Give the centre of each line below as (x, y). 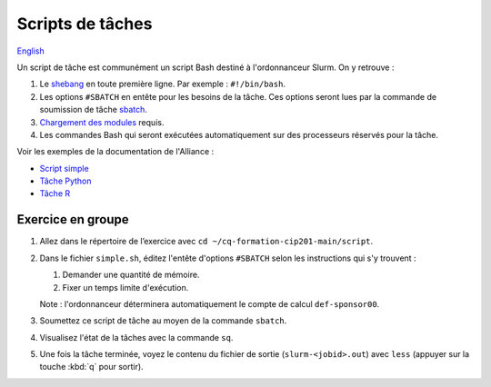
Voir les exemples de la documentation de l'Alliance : (115, 152)
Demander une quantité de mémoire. (131, 275)
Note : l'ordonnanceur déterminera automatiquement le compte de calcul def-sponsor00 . (210, 303)
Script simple (65, 168)
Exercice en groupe (73, 219)
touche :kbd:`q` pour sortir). (92, 367)
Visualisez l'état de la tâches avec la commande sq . (136, 337)
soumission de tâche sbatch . (93, 110)
